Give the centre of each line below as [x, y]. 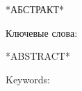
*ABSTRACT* [38, 56]
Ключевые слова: [42, 32]
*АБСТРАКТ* [35, 9]
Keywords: [28, 79]
